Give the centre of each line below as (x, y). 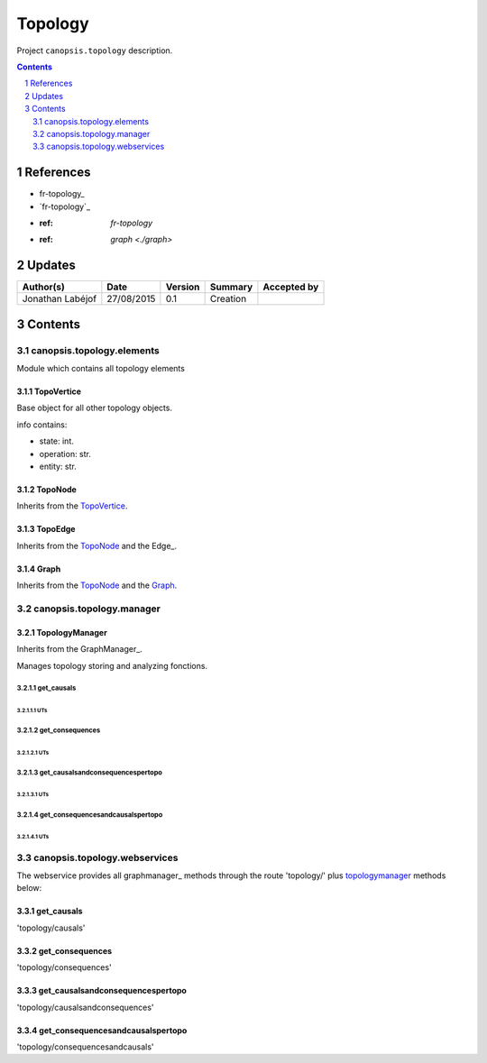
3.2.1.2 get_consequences (59, 730)
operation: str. (65, 454)
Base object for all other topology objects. (95, 408)
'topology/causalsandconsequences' (85, 1007)
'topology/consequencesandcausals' (85, 1047)
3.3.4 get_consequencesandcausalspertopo (102, 1030)
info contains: (42, 425)
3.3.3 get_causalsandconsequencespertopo (101, 991)
